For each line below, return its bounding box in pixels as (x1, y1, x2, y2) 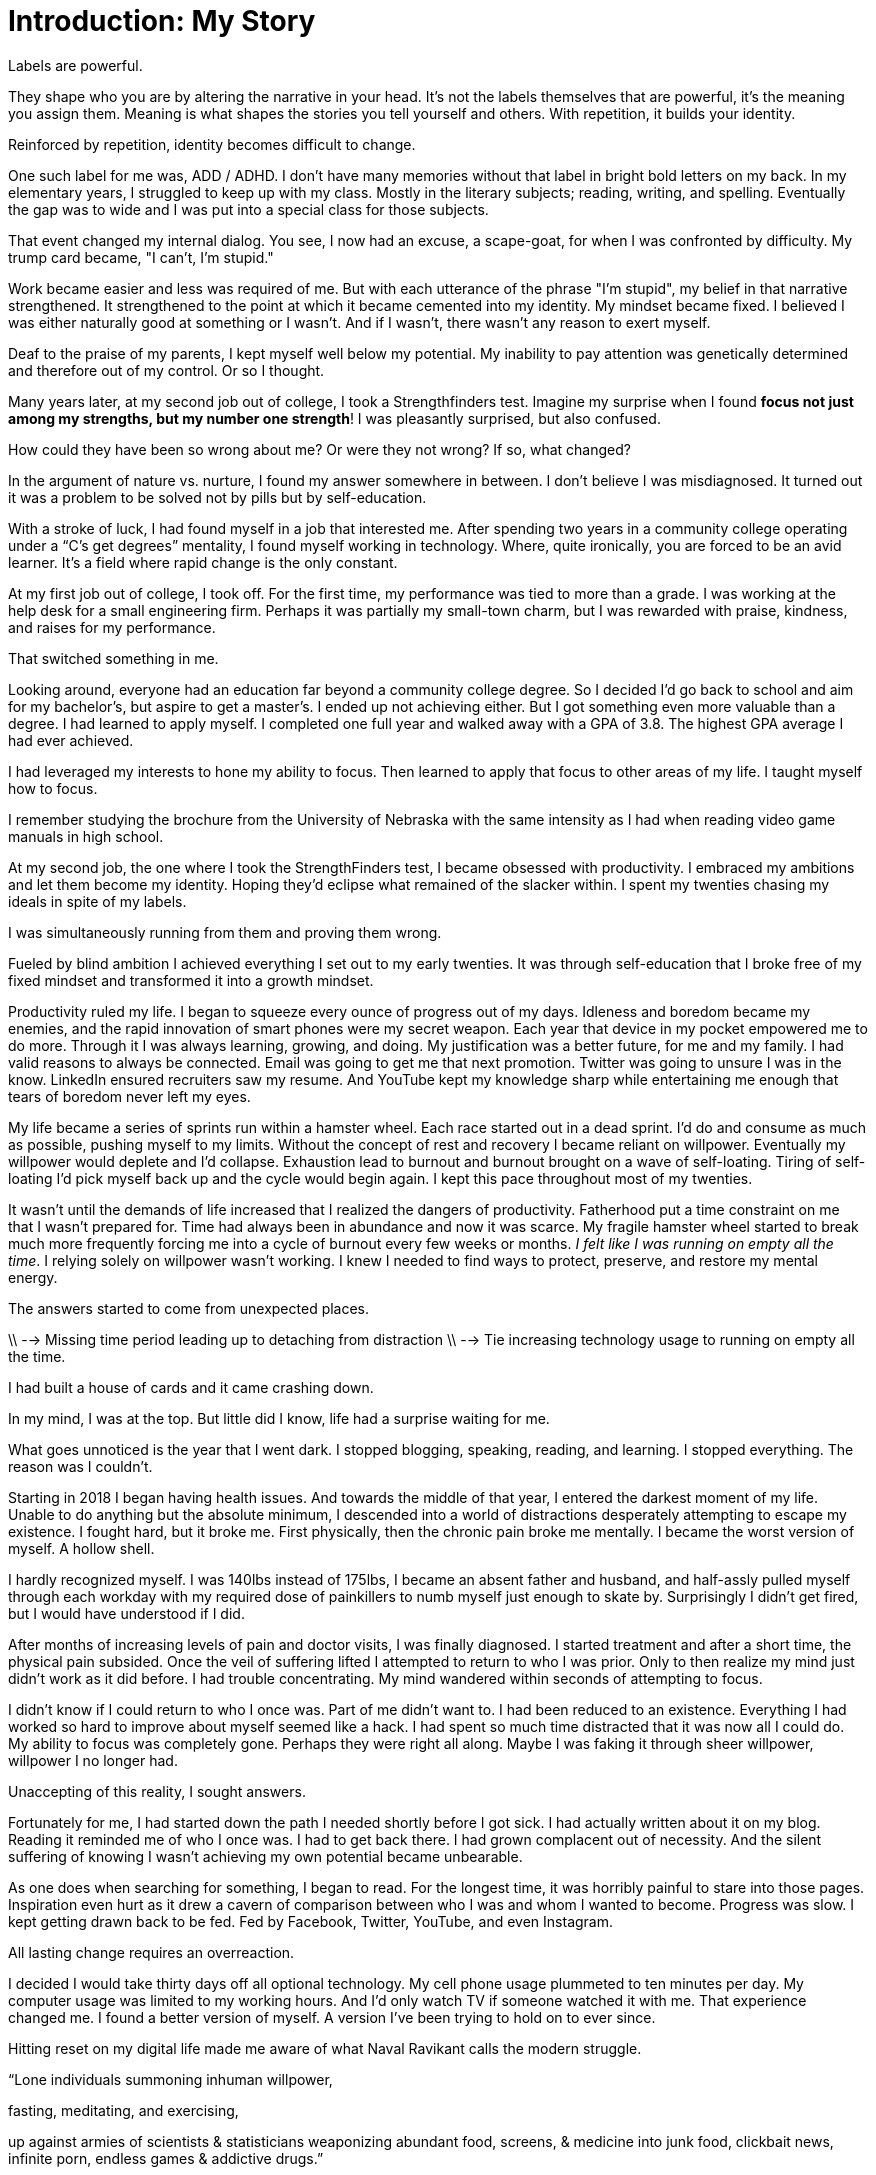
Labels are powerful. (8, 56, 143, 74)
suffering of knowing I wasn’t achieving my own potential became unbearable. (8, 1847, 523, 1865)
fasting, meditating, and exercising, (8, 2101, 239, 2119)
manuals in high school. (8, 827, 164, 845)
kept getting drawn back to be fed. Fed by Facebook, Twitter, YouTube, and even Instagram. (8, 1912, 614, 1930)
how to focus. (8, 779, 98, 797)
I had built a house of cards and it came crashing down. (8, 1378, 374, 1396)
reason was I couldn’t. (8, 1457, 153, 1475)
